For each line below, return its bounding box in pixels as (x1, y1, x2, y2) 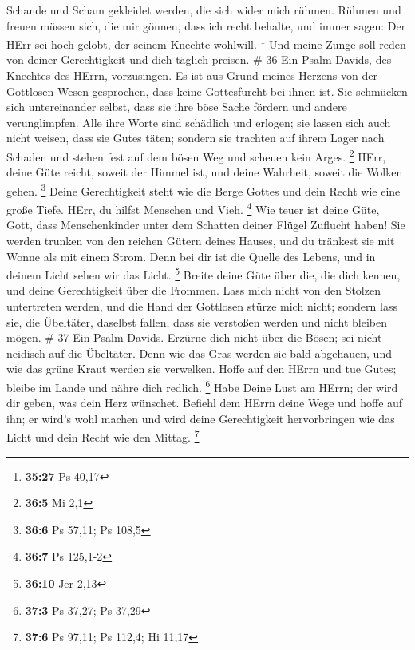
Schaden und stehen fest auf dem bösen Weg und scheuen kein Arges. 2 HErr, (6, 146, 386, 164)
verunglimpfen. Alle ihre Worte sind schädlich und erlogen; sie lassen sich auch (6, 113, 391, 130)
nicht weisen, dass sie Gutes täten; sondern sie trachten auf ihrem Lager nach (6, 129, 385, 146)
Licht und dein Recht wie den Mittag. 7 (6, 426, 200, 446)
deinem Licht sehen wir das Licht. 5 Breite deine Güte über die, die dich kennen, (6, 264, 401, 283)
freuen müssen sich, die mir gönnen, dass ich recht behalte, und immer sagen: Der (6, 17, 406, 34)
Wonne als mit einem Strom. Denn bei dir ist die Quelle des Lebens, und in (6, 248, 376, 264)
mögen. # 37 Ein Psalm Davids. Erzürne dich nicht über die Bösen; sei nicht (6, 329, 382, 346)
